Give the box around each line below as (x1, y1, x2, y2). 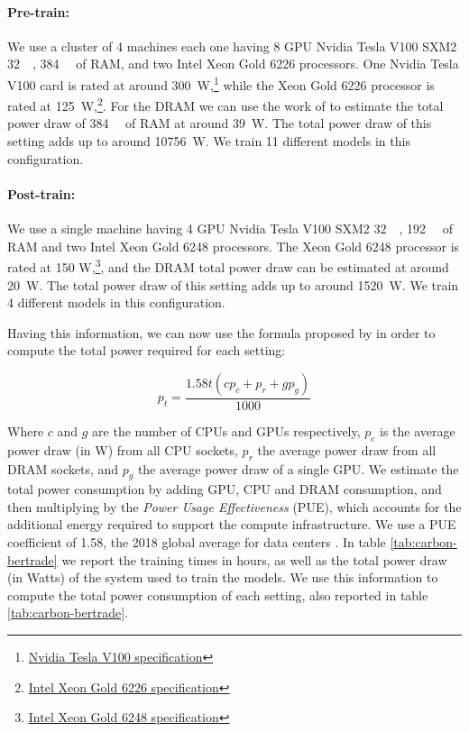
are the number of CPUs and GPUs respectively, (92, 421, 361, 440)
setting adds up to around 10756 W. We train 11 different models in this (7, 132, 410, 151)
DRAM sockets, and (7, 459, 119, 478)
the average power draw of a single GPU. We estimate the (137, 459, 459, 478)
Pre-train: (7, 2, 69, 21)
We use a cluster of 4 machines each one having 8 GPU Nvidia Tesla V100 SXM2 (7, 36, 457, 55)
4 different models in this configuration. (7, 293, 225, 312)
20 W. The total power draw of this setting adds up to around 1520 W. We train (7, 275, 459, 294)
